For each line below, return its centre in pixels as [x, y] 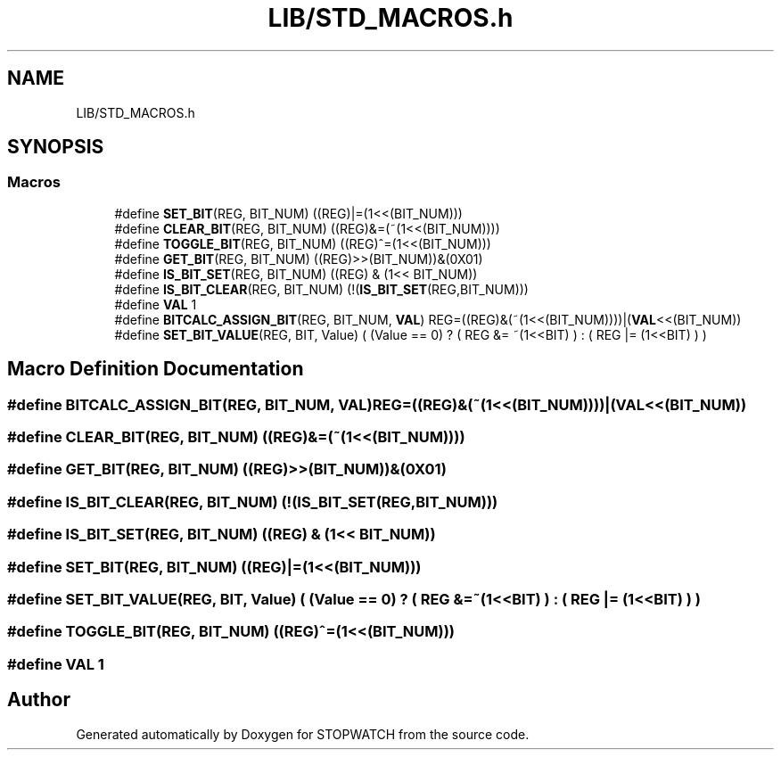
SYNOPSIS [56, 147]
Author [39, 700]
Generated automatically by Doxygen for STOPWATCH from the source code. [303, 734]
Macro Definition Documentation [156, 369]
